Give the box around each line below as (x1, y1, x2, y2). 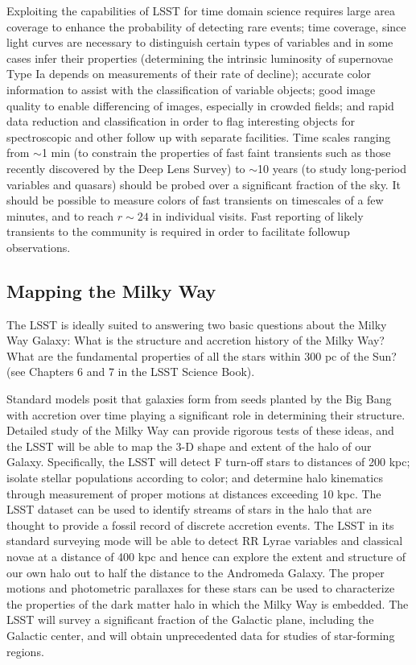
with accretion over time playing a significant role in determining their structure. (6, 406, 406, 423)
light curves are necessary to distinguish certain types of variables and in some (6, 34, 393, 51)
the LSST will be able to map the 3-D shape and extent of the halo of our (6, 437, 372, 454)
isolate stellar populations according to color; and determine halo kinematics (6, 469, 383, 486)
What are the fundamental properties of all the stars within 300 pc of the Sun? (6, 347, 397, 364)
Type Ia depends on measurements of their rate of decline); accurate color (6, 65, 372, 82)
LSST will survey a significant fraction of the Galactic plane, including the (6, 611, 374, 628)
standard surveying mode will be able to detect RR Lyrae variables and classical (6, 532, 403, 549)
